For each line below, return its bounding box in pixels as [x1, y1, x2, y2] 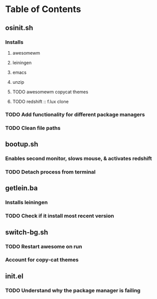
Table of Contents [5, 4, 81, 15]
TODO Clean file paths [5, 124, 61, 131]
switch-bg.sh [5, 228, 49, 236]
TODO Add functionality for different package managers [5, 111, 145, 118]
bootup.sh [5, 140, 39, 148]
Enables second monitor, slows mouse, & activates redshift [5, 155, 152, 162]
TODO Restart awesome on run [5, 243, 82, 250]
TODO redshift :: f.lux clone [12, 98, 69, 104]
